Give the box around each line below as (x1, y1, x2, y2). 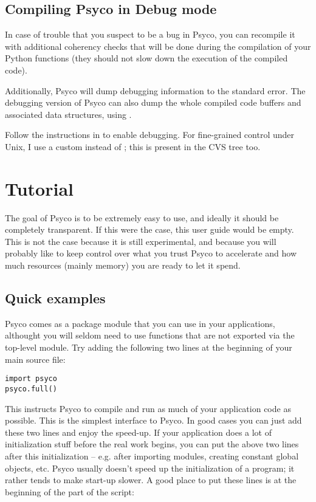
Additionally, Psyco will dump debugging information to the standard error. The (5, 84, 306, 97)
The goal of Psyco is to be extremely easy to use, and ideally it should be (5, 211, 279, 224)
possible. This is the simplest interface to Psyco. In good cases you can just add (5, 414, 302, 427)
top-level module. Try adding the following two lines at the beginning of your (5, 341, 292, 354)
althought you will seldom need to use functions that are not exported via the (5, 329, 295, 342)
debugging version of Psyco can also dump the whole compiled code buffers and (5, 96, 301, 109)
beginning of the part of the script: (5, 485, 134, 498)
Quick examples (5, 289, 106, 308)
